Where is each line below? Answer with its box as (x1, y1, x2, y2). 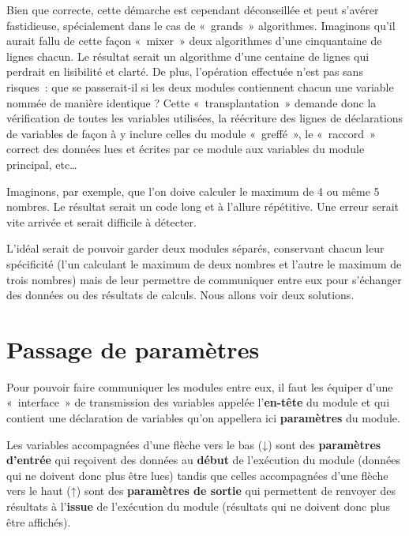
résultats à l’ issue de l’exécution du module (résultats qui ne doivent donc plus (6, 497, 390, 514)
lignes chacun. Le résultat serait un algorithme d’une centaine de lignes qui (6, 47, 370, 64)
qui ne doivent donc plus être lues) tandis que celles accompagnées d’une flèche (6, 467, 388, 483)
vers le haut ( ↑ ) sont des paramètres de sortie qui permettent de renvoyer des (6, 482, 396, 499)
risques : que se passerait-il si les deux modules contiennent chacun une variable (6, 78, 394, 95)
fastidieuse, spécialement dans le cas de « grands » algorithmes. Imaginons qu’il (6, 17, 396, 33)
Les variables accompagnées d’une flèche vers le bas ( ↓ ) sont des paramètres (6, 436, 381, 452)
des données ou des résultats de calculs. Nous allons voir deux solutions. (6, 287, 355, 303)
